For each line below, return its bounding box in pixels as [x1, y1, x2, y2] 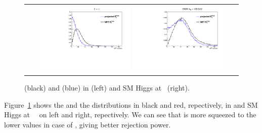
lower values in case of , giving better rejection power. [4, 119, 171, 130]
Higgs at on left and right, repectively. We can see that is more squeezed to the [4, 109, 256, 120]
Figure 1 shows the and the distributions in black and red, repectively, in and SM [4, 99, 258, 110]
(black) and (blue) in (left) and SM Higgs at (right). [24, 82, 190, 93]
